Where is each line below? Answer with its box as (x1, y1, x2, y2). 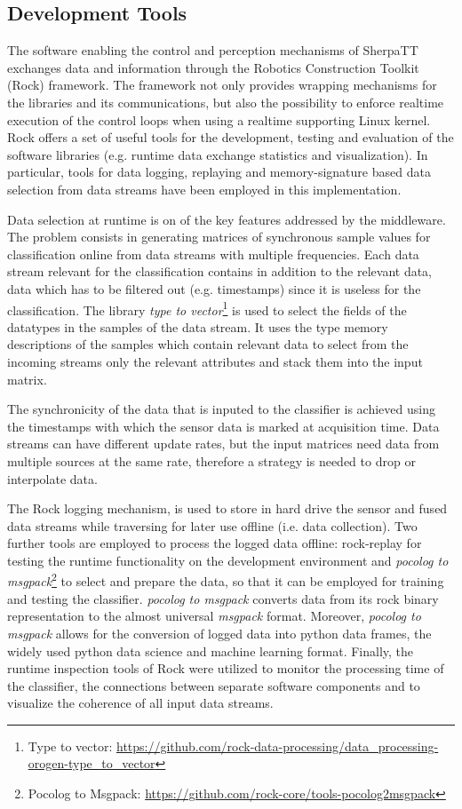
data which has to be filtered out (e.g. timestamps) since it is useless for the (7, 279, 421, 297)
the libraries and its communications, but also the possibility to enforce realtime (7, 92, 444, 111)
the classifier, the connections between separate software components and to (7, 676, 420, 694)
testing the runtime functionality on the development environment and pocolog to (7, 551, 449, 569)
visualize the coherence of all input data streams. (7, 694, 274, 712)
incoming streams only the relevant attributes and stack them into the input (7, 352, 423, 370)
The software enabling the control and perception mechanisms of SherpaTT (7, 41, 418, 59)
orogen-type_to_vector (28, 754, 155, 773)
